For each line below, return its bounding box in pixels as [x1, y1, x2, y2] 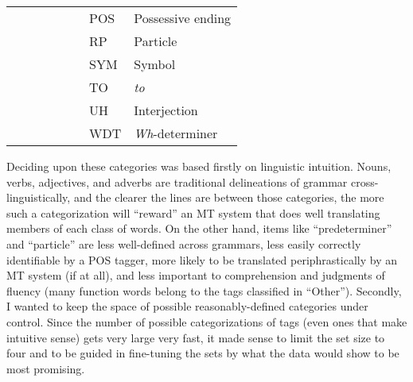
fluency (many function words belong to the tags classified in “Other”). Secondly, [6, 282, 402, 299]
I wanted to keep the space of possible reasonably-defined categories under [6, 298, 368, 314]
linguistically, [6, 189, 71, 206]
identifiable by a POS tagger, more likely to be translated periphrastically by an [6, 251, 397, 268]
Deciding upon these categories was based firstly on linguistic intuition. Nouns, [6, 158, 392, 174]
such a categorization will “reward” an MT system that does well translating [6, 204, 380, 221]
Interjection [134, 101, 198, 119]
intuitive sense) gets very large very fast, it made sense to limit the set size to [6, 329, 385, 345]
